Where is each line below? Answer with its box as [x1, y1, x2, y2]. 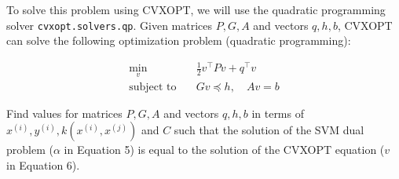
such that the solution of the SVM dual [174, 122, 364, 138]
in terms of [251, 104, 304, 121]
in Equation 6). [6, 156, 80, 173]
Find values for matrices [6, 104, 123, 121]
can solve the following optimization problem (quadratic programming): [6, 32, 351, 49]
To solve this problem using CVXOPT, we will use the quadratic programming [6, 2, 386, 17]
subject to [129, 81, 177, 93]
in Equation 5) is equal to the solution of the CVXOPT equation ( [64, 141, 385, 158]
